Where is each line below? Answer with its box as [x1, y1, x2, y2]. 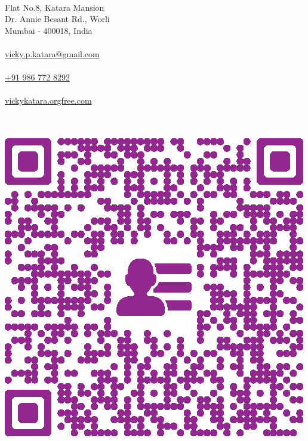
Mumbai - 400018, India [5, 24, 93, 36]
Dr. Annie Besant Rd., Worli [5, 13, 110, 25]
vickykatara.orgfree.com [5, 94, 92, 107]
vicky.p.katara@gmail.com [5, 47, 100, 60]
